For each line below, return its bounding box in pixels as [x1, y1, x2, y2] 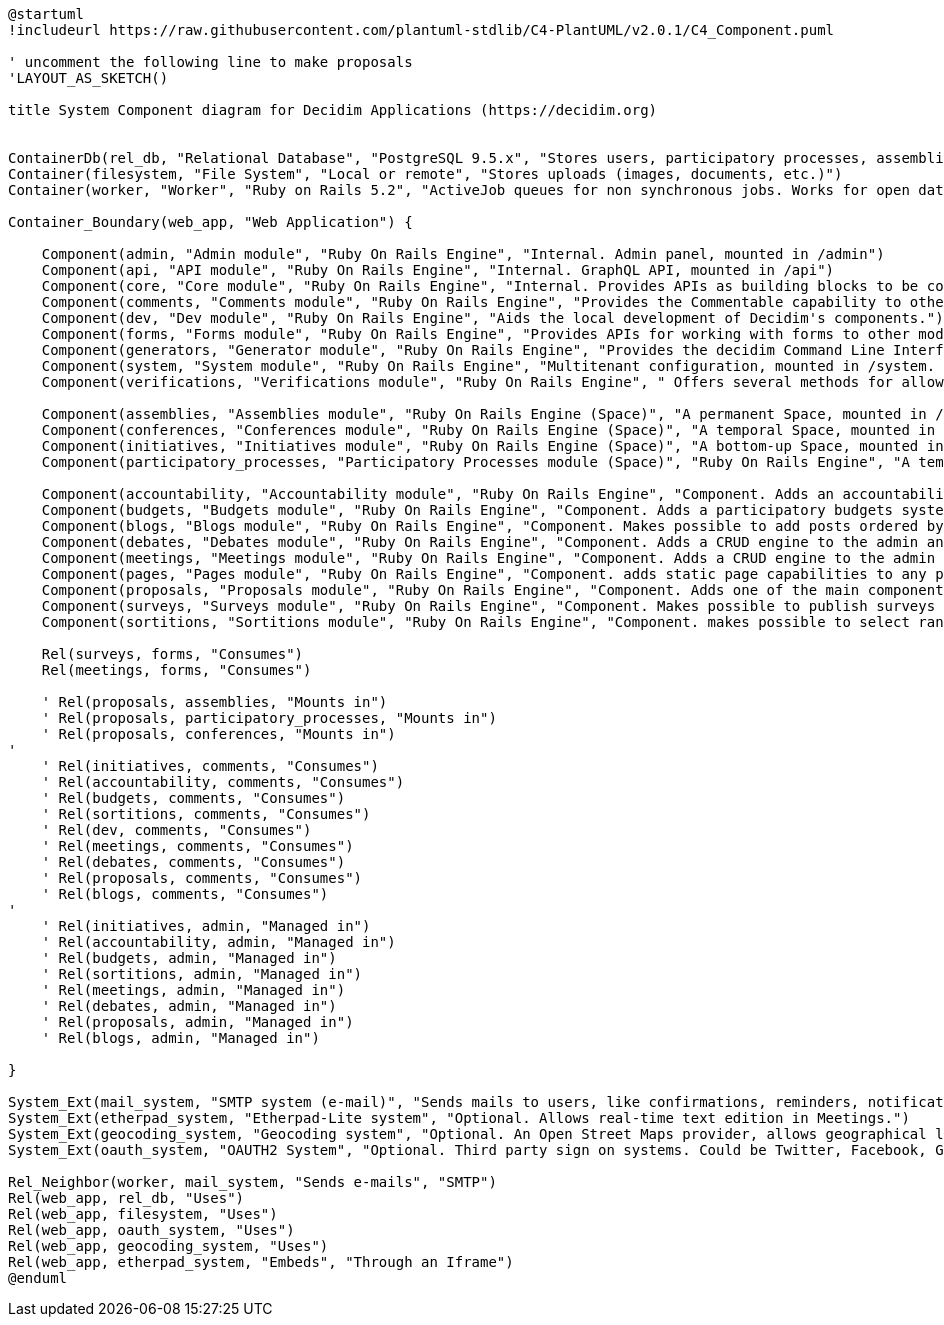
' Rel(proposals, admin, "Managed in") [41, 1014, 354, 1030]
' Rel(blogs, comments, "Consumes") [41, 886, 329, 902]
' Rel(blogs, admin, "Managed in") [41, 1030, 320, 1046]
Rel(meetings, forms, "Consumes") [41, 662, 312, 678]
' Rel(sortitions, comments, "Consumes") [41, 806, 371, 822]
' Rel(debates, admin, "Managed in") [41, 998, 337, 1014]
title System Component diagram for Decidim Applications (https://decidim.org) [8, 102, 658, 118]
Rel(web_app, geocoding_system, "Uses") [8, 1238, 329, 1254]
